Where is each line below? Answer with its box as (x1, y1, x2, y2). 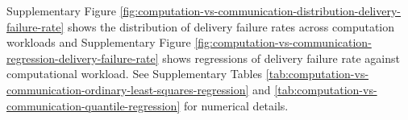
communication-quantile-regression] (6, 97, 181, 114)
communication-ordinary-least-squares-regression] (6, 81, 249, 97)
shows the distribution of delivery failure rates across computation (67, 18, 395, 35)
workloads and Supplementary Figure (6, 34, 191, 51)
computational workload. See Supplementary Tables (6, 65, 263, 82)
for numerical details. (183, 97, 289, 114)
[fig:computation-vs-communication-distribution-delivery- (119, 2, 402, 19)
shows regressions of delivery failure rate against (162, 49, 400, 66)
